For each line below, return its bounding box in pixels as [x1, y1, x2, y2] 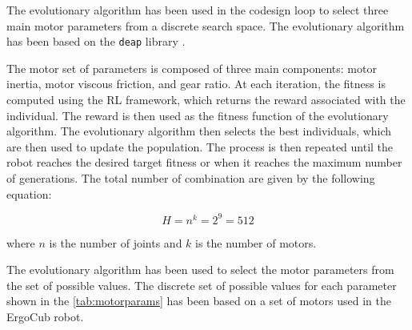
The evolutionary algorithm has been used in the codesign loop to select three [6, 2, 389, 18]
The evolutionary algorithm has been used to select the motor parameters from [6, 261, 394, 278]
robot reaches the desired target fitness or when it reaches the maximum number [6, 154, 402, 171]
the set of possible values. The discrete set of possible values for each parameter [6, 276, 397, 293]
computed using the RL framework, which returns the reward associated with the [6, 91, 406, 108]
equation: [6, 185, 52, 202]
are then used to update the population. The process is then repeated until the [6, 138, 394, 155]
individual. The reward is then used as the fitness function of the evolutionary [6, 107, 389, 123]
